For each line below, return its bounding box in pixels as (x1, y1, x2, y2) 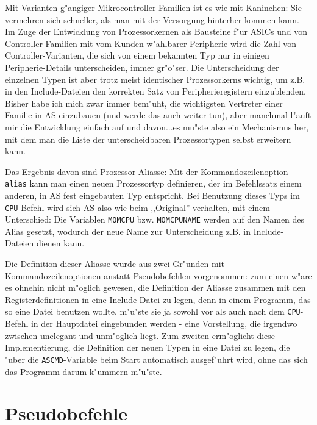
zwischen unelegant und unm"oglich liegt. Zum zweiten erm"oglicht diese (5, 329, 276, 341)
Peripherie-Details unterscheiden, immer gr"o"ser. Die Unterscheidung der (5, 60, 279, 73)
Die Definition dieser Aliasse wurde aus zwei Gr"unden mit (5, 257, 225, 270)
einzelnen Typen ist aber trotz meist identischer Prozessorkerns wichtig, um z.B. (5, 73, 305, 85)
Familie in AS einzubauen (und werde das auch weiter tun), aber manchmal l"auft (5, 109, 312, 121)
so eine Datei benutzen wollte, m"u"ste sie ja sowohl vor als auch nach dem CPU (5, 305, 301, 318)
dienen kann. (36, 237, 85, 249)
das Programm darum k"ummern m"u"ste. (5, 365, 162, 377)
